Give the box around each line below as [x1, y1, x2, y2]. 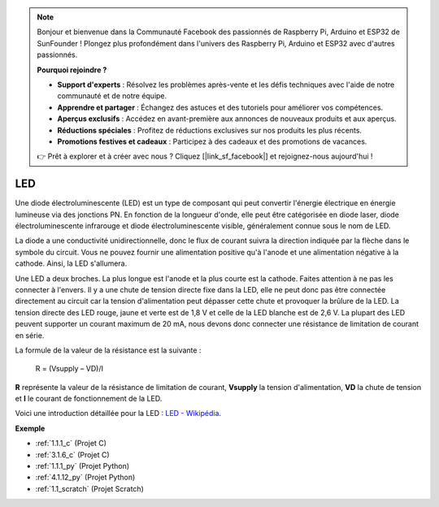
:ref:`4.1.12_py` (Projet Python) [35, 472, 136, 483]
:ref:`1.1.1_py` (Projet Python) [35, 461, 130, 471]
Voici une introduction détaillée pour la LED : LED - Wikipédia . [15, 409, 222, 418]
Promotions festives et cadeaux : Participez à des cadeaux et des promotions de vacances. [57, 136, 367, 146]
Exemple [15, 423, 46, 433]
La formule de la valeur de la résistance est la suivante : [15, 345, 202, 355]
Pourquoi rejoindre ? [37, 65, 107, 75]
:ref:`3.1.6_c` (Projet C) [35, 449, 110, 459]
